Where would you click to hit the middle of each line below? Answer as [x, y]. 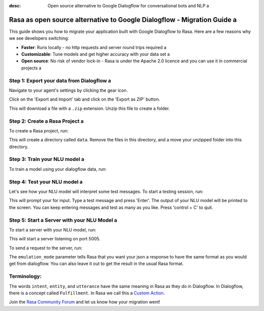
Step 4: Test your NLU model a [46, 181]
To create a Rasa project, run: [39, 130]
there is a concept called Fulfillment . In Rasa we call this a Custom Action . [87, 293]
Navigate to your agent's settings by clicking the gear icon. [68, 90]
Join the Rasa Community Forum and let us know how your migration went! [85, 302]
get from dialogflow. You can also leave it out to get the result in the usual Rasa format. [96, 264]
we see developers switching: [39, 38]
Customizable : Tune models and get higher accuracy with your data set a [96, 54]
